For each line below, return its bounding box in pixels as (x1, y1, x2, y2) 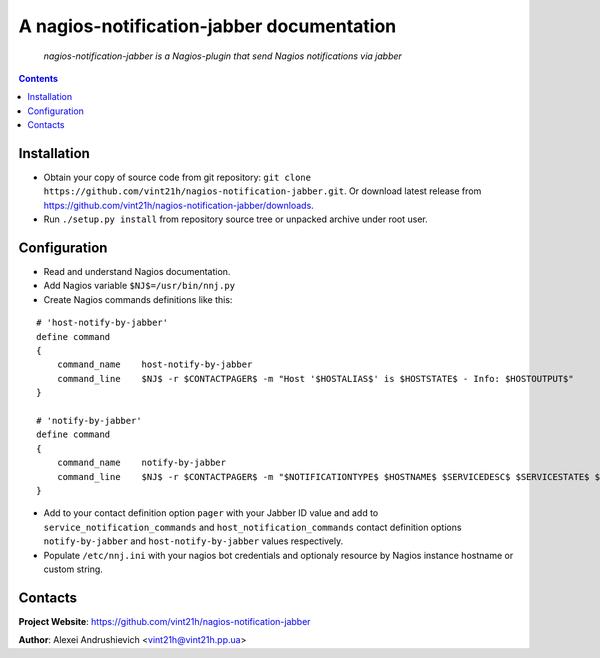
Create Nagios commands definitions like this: (43, 293, 233, 305)
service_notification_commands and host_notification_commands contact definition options (43, 521, 462, 533)
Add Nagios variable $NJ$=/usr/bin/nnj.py (43, 280, 235, 292)
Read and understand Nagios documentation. (43, 266, 231, 278)
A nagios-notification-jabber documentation (18, 15, 397, 37)
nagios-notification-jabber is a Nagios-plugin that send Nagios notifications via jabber (43, 50, 402, 62)
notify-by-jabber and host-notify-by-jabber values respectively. (43, 535, 344, 547)
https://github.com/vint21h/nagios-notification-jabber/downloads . (43, 199, 314, 211)
